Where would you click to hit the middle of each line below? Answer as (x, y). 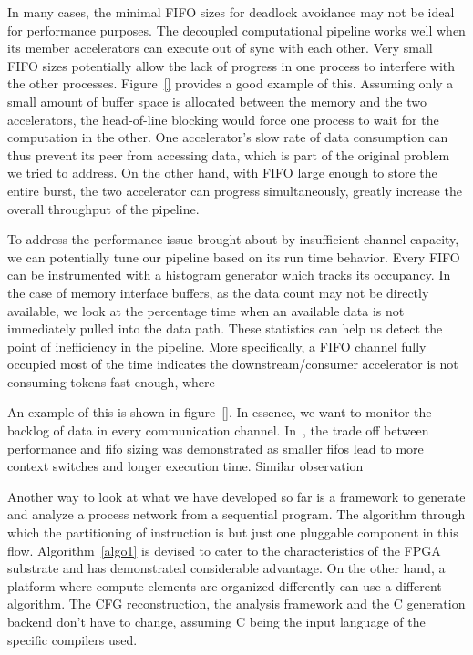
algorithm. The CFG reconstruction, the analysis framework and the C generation (236, 604)
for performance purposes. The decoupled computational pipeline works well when (236, 30)
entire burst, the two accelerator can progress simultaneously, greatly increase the (235, 190)
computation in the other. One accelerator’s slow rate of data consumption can (228, 137)
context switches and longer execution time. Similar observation (185, 466)
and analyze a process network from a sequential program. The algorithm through (236, 514)
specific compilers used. (72, 639)
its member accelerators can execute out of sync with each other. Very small (220, 48)
